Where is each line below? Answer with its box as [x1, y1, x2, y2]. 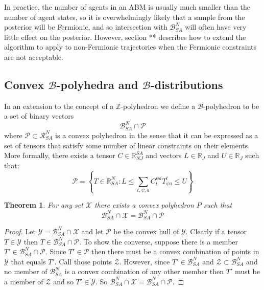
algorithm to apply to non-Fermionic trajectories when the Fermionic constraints [4, 41, 256, 52]
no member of [4, 266, 47, 277]
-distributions [150, 76, 223, 92]
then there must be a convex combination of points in [91, 246, 259, 257]
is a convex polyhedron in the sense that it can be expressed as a [55, 129, 258, 140]
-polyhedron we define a [121, 100, 196, 111]
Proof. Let [4, 226, 36, 236]
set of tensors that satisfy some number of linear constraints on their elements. [4, 140, 250, 150]
